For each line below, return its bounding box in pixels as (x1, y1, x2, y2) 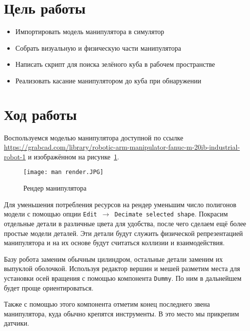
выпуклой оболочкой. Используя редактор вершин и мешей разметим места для (4, 263, 240, 273)
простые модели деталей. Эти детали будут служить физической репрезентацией (4, 228, 243, 238)
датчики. (4, 318, 29, 328)
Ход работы (4, 104, 77, 124)
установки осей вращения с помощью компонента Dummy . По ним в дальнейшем (4, 273, 242, 283)
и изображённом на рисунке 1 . (28, 151, 119, 161)
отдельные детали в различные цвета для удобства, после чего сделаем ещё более (4, 218, 247, 228)
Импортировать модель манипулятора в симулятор (15, 26, 164, 37)
